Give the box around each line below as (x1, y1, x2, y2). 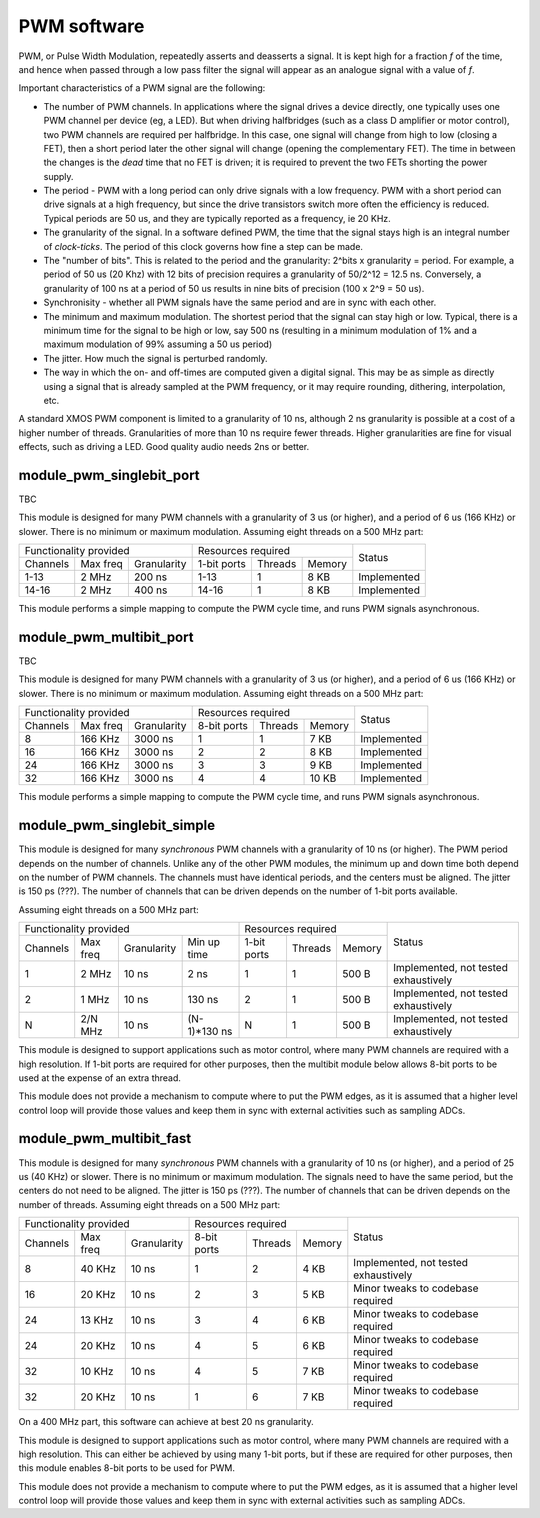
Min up (187, 935, 220, 949)
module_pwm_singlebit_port (18, 466, 200, 484)
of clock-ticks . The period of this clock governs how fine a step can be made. (43, 240, 364, 252)
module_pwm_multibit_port (18, 628, 194, 645)
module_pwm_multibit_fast (18, 1130, 192, 1147)
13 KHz (80, 1313, 114, 1327)
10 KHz (80, 1365, 114, 1379)
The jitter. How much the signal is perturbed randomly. (43, 352, 269, 364)
